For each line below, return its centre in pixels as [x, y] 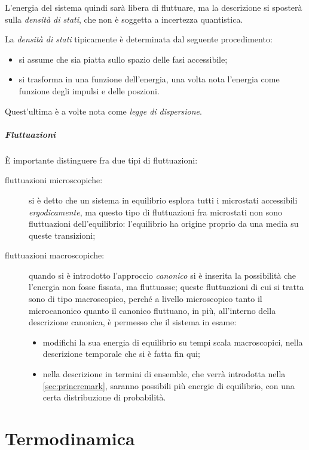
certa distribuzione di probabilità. [104, 397]
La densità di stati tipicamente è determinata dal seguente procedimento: [139, 39]
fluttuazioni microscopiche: [54, 180]
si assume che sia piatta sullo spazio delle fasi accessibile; [123, 59]
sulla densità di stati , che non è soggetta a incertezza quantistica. [124, 19]
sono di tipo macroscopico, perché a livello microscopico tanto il [146, 299]
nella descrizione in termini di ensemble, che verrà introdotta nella [164, 374]
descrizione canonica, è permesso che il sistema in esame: [133, 322]
